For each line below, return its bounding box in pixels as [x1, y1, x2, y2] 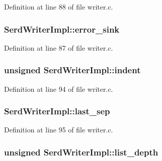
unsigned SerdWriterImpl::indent [4, 64, 141, 76]
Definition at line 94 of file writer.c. [4, 83, 113, 94]
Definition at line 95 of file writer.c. [4, 124, 113, 135]
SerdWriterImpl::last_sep [4, 105, 110, 117]
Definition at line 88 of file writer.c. [4, 2, 113, 12]
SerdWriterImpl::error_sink [4, 23, 120, 35]
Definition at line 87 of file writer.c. [4, 42, 113, 53]
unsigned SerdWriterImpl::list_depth [4, 145, 158, 158]
